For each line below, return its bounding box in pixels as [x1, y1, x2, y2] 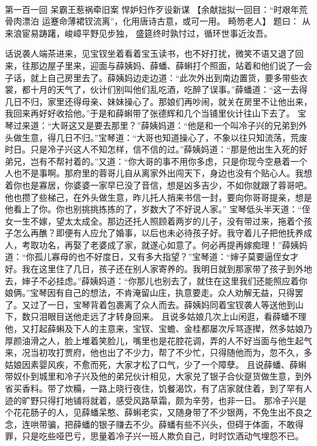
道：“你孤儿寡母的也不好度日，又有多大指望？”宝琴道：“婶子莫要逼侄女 [5, 250, 290, 263]
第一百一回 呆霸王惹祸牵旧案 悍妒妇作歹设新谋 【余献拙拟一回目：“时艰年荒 [5, 2, 308, 15]
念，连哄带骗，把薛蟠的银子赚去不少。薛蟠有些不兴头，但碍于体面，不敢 [5, 417, 295, 430]
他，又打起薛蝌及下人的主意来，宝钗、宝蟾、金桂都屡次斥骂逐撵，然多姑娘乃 [5, 322, 312, 335]
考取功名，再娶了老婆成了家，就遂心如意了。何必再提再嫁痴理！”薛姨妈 [21, 238, 308, 251]
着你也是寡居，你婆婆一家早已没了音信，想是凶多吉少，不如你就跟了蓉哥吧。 [5, 178, 312, 191]
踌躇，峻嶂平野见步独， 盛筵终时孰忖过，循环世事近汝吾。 [38, 26, 272, 39]
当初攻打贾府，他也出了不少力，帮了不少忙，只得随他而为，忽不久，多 [30, 346, 312, 359]
